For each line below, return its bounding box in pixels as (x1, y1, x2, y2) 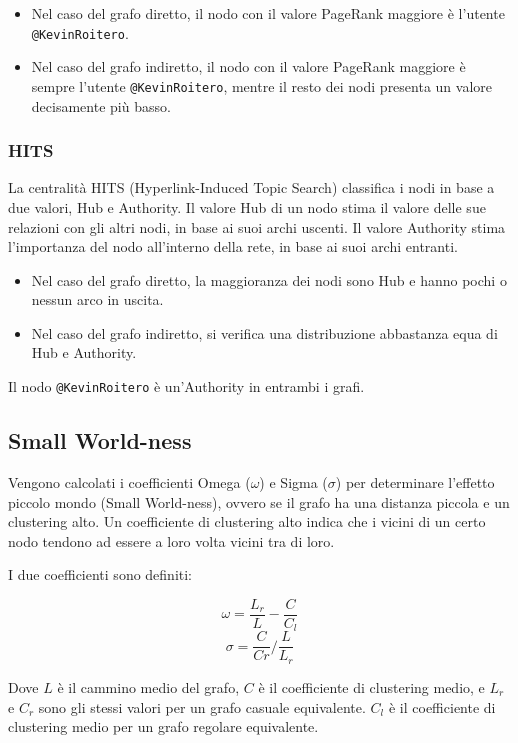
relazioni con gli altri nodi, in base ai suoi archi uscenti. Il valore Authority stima (8, 216, 506, 237)
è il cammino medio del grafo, (57, 676, 240, 697)
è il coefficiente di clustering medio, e (258, 676, 485, 697)
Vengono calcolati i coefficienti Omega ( (8, 471, 251, 492)
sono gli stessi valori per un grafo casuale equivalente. (38, 696, 366, 717)
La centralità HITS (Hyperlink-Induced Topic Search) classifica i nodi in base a (8, 177, 495, 198)
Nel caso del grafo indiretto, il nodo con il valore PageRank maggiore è (31, 56, 466, 77)
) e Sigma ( (259, 471, 328, 492)
